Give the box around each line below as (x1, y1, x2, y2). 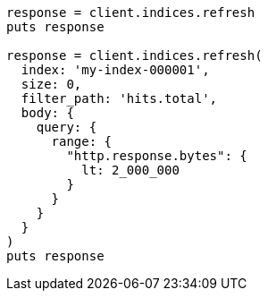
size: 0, (21, 77, 82, 91)
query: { (36, 120, 97, 134)
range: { (51, 134, 113, 149)
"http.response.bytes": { (66, 149, 247, 163)
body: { (21, 106, 74, 120)
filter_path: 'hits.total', (21, 91, 218, 106)
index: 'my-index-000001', (21, 63, 210, 77)
